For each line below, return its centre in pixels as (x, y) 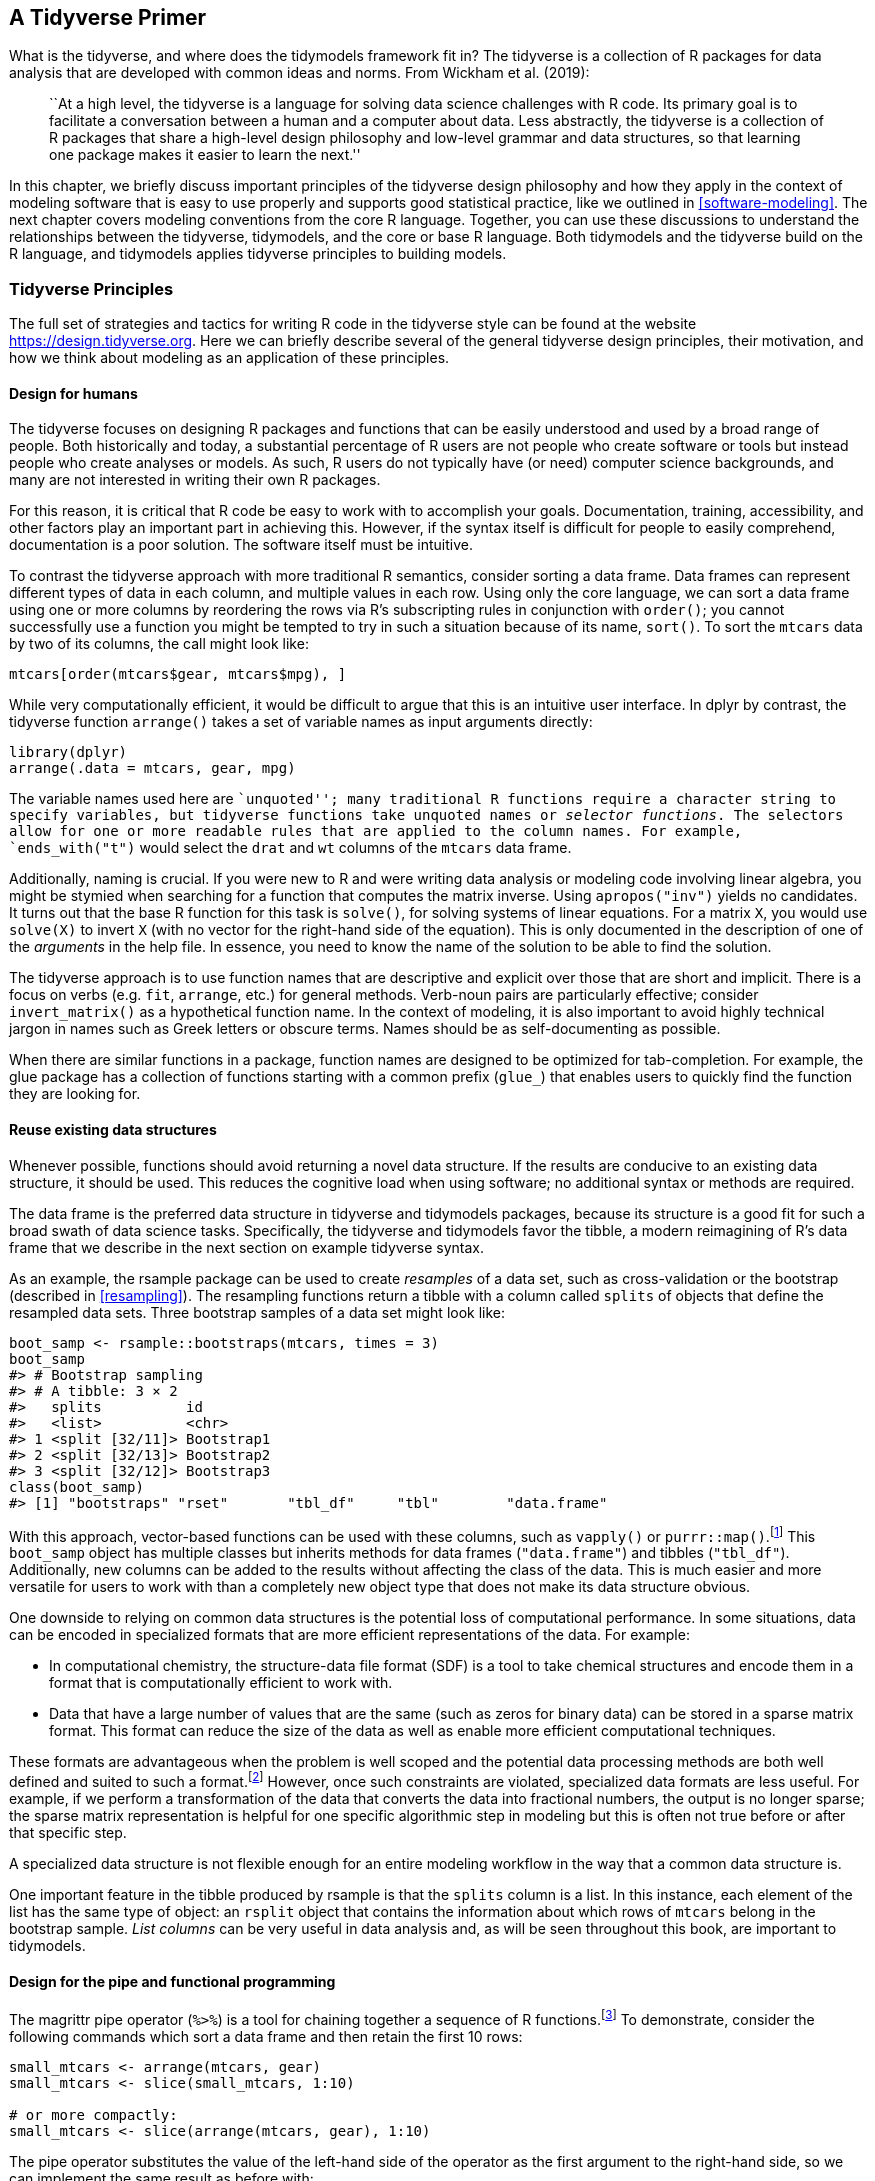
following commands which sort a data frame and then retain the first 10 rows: (266, 2036)
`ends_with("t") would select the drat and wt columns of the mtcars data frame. (290, 848)
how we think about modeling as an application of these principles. (229, 358)
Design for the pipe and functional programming (172, 1981)
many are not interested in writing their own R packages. (195, 480)
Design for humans (73, 393)
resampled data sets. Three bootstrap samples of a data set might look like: (257, 1312)
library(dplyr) (68, 752)
